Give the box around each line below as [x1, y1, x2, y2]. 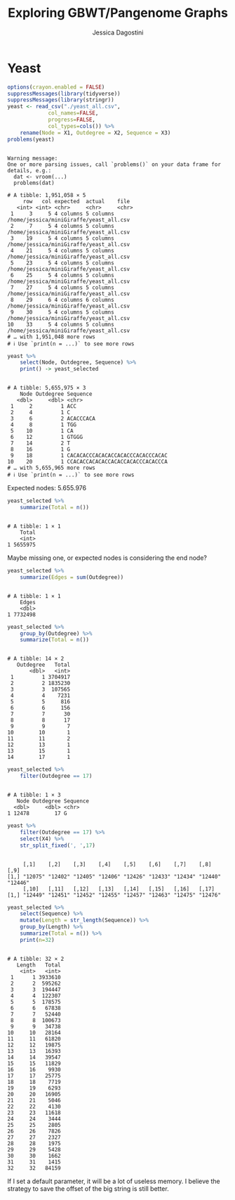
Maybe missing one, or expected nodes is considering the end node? [7, 554, 207, 562]
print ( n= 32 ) [20, 936, 55, 943]
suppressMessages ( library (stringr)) [7, 96, 114, 103]
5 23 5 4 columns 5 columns [10, 259, 114, 267]
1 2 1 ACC [10, 403, 77, 410]
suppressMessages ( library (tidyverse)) [7, 90, 121, 97]
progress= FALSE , [48, 116, 96, 124]
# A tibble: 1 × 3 [7, 791, 61, 799]
